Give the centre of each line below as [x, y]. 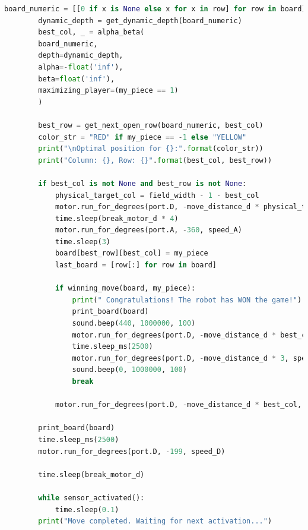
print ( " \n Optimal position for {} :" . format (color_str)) [151, 149]
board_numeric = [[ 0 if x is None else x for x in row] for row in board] [155, 9]
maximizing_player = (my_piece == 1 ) [108, 91]
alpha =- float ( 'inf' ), [81, 67]
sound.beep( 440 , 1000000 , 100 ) [134, 324]
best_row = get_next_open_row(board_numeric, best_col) [151, 125]
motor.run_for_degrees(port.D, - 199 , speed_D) [132, 451]
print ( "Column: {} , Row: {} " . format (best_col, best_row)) [155, 160]
